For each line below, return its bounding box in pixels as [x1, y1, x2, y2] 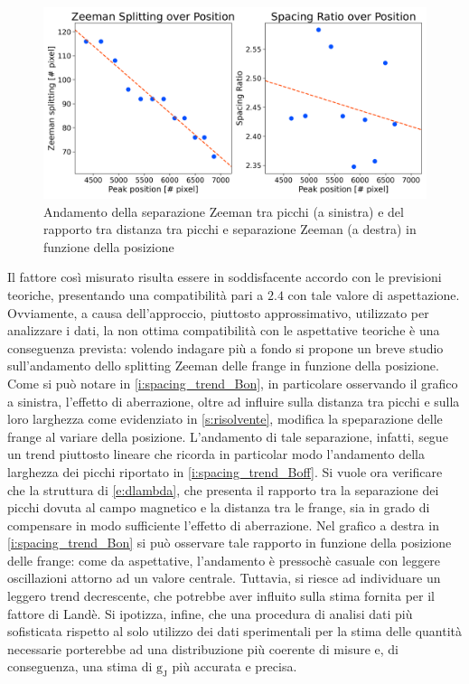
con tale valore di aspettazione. [287, 285, 460, 304]
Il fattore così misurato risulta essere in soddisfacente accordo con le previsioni [7, 267, 442, 286]
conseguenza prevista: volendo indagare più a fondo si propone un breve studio [7, 338, 444, 357]
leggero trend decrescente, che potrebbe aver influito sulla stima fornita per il [7, 586, 436, 605]
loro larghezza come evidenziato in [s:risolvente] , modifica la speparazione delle [7, 409, 443, 428]
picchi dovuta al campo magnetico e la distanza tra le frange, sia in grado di [7, 498, 430, 517]
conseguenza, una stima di [7, 657, 153, 676]
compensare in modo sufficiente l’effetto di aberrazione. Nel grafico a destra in [7, 515, 439, 534]
